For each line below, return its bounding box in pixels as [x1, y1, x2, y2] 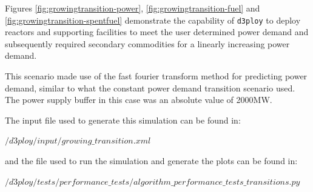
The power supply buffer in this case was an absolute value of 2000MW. [5, 93, 272, 106]
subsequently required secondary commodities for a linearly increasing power [5, 37, 290, 50]
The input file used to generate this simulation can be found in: [5, 113, 241, 126]
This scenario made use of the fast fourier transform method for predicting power [5, 70, 308, 82]
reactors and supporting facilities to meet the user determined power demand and [5, 25, 309, 38]
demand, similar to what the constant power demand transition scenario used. [5, 81, 295, 94]
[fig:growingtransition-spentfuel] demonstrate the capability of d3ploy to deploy [5, 13, 301, 26]
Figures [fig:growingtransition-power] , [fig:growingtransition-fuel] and [5, 2, 260, 14]
